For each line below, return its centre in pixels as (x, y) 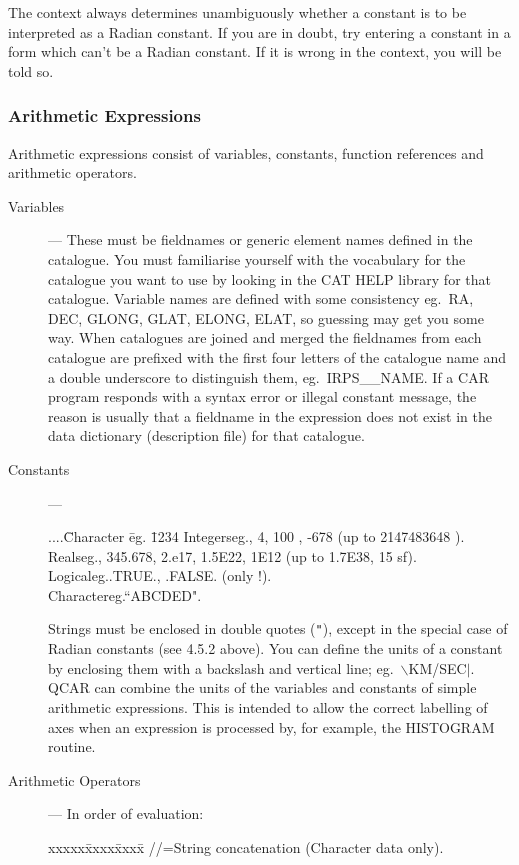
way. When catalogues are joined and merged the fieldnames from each (265, 337)
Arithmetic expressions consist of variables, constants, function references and (246, 152)
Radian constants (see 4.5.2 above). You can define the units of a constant (275, 648)
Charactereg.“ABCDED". (125, 594)
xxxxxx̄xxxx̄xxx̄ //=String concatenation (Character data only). (246, 846)
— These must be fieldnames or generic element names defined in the (260, 239)
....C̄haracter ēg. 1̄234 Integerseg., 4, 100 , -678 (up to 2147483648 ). (256, 536)
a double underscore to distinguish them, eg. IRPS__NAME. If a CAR (268, 376)
